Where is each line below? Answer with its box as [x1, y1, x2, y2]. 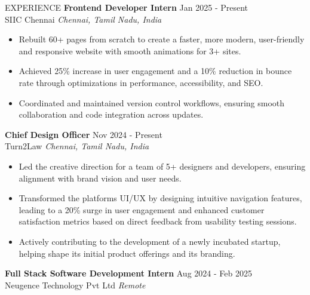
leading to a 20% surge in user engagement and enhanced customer [19, 203, 265, 216]
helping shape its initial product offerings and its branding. [19, 247, 235, 259]
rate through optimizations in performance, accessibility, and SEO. [19, 76, 263, 88]
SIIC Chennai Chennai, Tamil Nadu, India [5, 13, 162, 25]
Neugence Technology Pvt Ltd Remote [5, 278, 146, 291]
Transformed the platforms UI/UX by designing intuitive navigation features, [19, 192, 302, 204]
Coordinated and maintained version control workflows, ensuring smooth [19, 96, 285, 109]
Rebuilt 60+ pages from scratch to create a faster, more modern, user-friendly [19, 33, 305, 45]
